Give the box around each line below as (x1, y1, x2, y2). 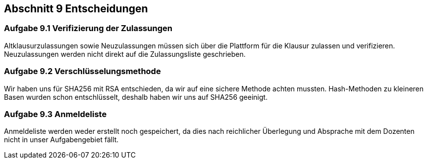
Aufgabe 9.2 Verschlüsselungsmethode (4, 66, 161, 77)
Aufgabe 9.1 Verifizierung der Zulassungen (4, 23, 172, 34)
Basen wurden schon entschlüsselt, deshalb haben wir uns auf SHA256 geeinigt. (4, 92, 268, 101)
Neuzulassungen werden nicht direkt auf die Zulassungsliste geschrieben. (4, 49, 246, 58)
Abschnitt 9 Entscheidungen (4, 2, 148, 15)
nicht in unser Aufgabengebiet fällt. (4, 135, 119, 144)
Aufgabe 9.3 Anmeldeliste (4, 109, 107, 119)
